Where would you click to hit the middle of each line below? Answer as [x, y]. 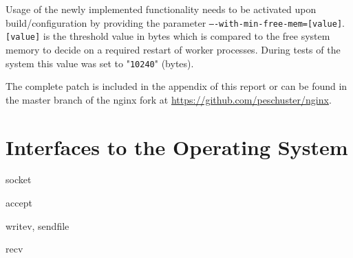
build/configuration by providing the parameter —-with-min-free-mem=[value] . [175, 22]
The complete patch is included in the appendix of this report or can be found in [176, 86]
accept [19, 203]
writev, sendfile [38, 225]
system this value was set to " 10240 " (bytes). [100, 63]
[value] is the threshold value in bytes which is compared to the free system [168, 36]
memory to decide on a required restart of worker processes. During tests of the [173, 49]
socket [19, 179]
